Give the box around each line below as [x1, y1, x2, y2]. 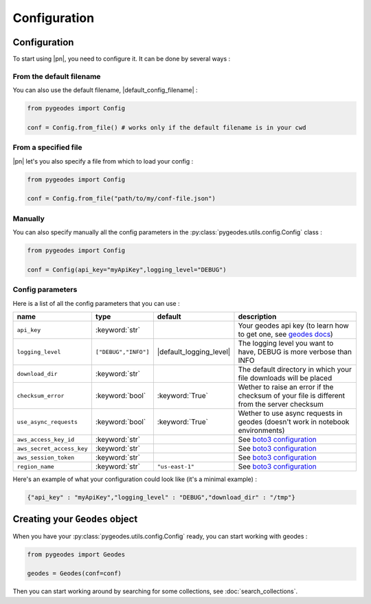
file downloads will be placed [238, 373, 333, 383]
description [238, 312, 277, 322]
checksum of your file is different [238, 391, 346, 401]
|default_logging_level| [157, 347, 231, 357]
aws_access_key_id [16, 436, 75, 443]
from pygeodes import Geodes [27, 550, 126, 558]
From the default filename [12, 71, 101, 81]
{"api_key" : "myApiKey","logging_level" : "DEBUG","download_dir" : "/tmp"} [27, 493, 295, 502]
